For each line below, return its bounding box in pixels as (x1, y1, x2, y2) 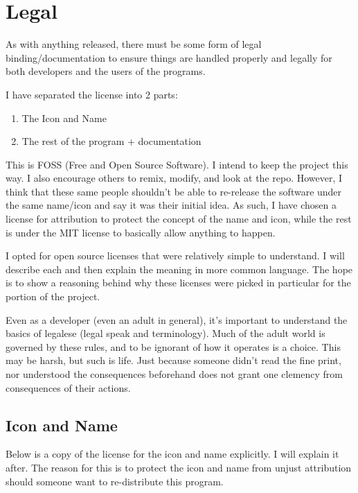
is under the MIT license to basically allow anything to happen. (6, 225, 276, 239)
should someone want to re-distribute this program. (6, 474, 224, 488)
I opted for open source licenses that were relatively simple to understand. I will (6, 248, 345, 263)
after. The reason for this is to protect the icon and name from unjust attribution (6, 460, 352, 474)
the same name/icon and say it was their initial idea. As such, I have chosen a (6, 198, 337, 212)
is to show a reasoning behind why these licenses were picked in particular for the (6, 275, 351, 290)
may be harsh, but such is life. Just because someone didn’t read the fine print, (6, 353, 341, 367)
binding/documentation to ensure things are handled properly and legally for (6, 50, 332, 64)
